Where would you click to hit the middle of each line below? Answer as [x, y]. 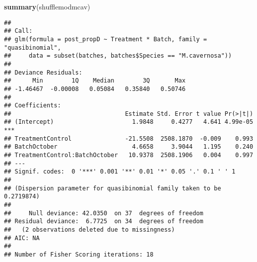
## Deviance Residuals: [43, 72]
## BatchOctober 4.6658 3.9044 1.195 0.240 [129, 147]
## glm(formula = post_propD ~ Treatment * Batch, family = [106, 39]
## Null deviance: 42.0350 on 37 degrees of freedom [104, 213]
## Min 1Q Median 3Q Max [95, 81]
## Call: [18, 31]
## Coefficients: [33, 106]
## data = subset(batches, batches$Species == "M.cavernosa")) [118, 56]
